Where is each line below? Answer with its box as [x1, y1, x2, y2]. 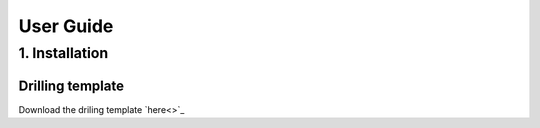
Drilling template [18, 77, 125, 94]
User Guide [18, 15, 114, 37]
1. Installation [18, 44, 109, 62]
